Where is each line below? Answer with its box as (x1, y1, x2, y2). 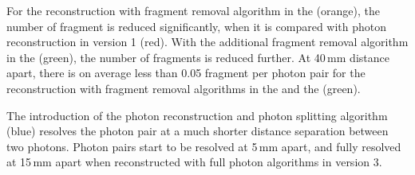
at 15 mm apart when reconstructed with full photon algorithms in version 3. (6, 154, 382, 170)
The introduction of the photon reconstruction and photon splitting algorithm (6, 107, 388, 123)
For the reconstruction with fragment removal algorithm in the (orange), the (6, 2, 381, 18)
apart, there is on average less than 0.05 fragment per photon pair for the (6, 64, 366, 81)
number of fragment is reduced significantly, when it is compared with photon (6, 17, 387, 34)
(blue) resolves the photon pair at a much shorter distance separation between (6, 122, 389, 139)
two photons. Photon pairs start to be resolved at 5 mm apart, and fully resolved (6, 138, 401, 154)
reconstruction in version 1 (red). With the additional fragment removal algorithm (6, 33, 409, 50)
